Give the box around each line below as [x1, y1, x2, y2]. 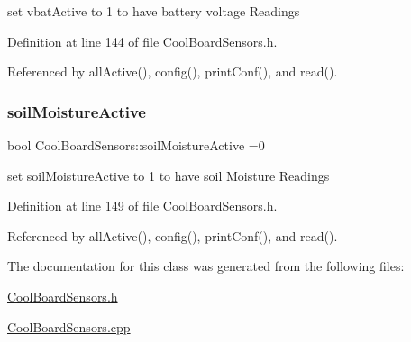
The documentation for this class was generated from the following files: [7, 256, 405, 275]
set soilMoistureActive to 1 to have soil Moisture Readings [7, 166, 330, 184]
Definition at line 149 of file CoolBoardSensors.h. [7, 196, 278, 215]
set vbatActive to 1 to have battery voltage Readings [7, 2, 300, 20]
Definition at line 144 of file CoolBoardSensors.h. [7, 31, 278, 50]
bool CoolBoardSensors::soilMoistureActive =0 [7, 136, 265, 154]
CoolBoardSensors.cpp [7, 317, 131, 336]
